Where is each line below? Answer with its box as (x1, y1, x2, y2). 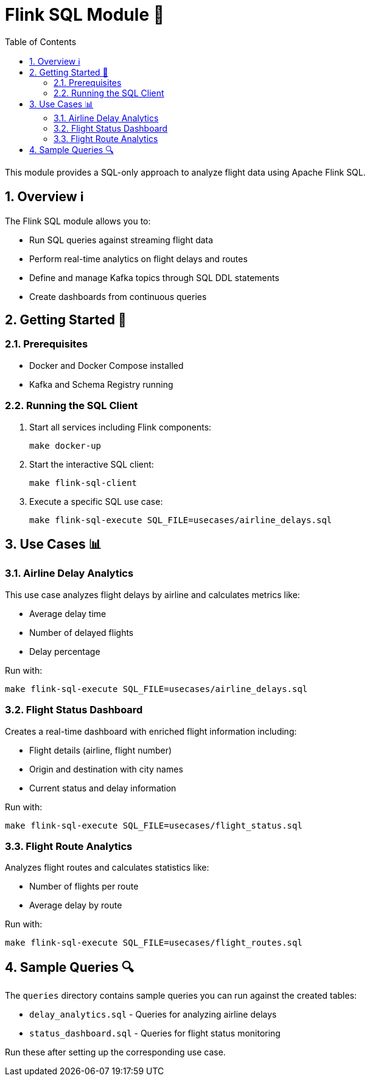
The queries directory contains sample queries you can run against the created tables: (5, 990, 357, 1001)
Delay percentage (29, 646, 100, 657)
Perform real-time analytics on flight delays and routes (29, 253, 248, 264)
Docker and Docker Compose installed (29, 360, 184, 371)
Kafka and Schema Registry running (29, 379, 173, 390)
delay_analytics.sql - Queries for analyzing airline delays (29, 1009, 277, 1020)
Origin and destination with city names (29, 763, 183, 774)
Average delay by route (29, 900, 122, 911)
